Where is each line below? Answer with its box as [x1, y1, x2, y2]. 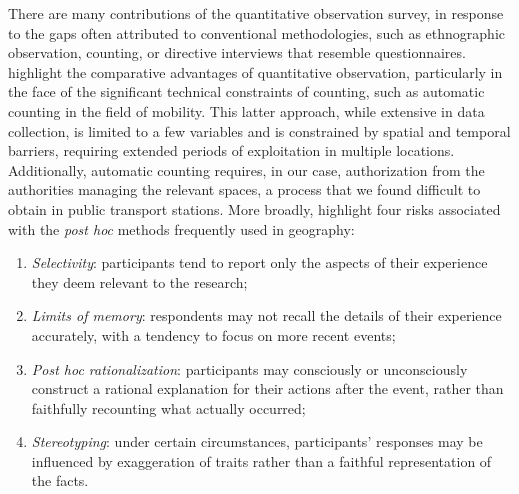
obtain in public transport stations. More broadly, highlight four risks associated [8, 198, 501, 219]
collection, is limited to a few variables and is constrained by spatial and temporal [8, 120, 511, 141]
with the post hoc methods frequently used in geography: [8, 218, 355, 239]
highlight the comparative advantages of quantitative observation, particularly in [8, 61, 503, 82]
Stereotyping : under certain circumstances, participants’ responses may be [31, 431, 483, 452]
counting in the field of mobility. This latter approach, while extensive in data [8, 100, 485, 121]
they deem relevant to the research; [31, 271, 248, 292]
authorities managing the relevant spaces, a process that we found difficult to [8, 179, 481, 200]
